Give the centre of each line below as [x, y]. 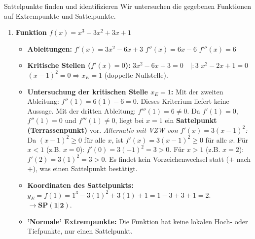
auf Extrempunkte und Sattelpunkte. [60, 15]
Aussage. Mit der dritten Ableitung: [82, 110]
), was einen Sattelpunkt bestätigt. [85, 168]
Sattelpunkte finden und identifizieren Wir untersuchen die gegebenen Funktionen [127, 6]
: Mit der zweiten [197, 91]
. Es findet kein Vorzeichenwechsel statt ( [167, 159]
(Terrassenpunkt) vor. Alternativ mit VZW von [103, 130]
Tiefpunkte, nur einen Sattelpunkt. [80, 231]
